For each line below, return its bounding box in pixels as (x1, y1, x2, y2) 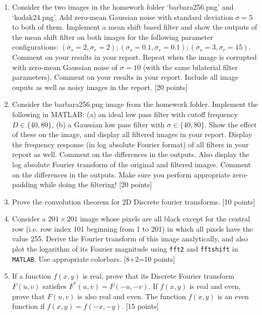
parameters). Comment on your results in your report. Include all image (12, 72, 238, 82)
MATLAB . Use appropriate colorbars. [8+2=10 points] (12, 253, 175, 264)
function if (12, 301, 45, 311)
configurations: (12, 41, 58, 52)
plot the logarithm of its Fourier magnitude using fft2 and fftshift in (12, 243, 238, 254)
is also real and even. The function (77, 290, 186, 301)
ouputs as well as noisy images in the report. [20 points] (12, 81, 188, 92)
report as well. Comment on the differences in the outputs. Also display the (12, 149, 249, 160)
